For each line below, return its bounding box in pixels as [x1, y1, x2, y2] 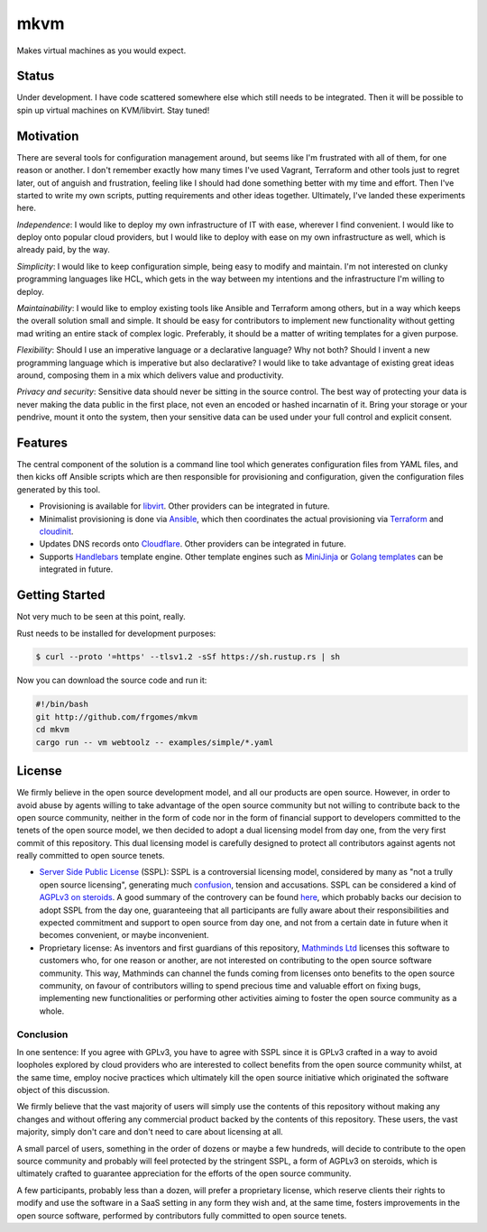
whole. [39, 1006, 65, 1016]
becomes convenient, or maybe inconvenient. [39, 930, 209, 941]
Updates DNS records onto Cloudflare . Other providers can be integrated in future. [39, 538, 346, 549]
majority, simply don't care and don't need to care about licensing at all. [16, 1126, 283, 1137]
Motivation [16, 128, 79, 143]
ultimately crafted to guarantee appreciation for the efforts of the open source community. [16, 1168, 352, 1179]
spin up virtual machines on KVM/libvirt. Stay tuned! [16, 105, 210, 115]
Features [16, 435, 68, 450]
